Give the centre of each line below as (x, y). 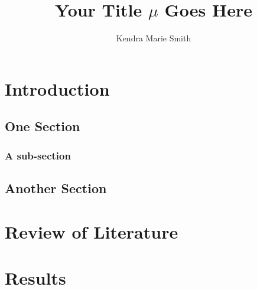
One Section (43, 126)
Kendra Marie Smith (154, 38)
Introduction (57, 88)
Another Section (56, 188)
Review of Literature (92, 231)
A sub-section (38, 155)
